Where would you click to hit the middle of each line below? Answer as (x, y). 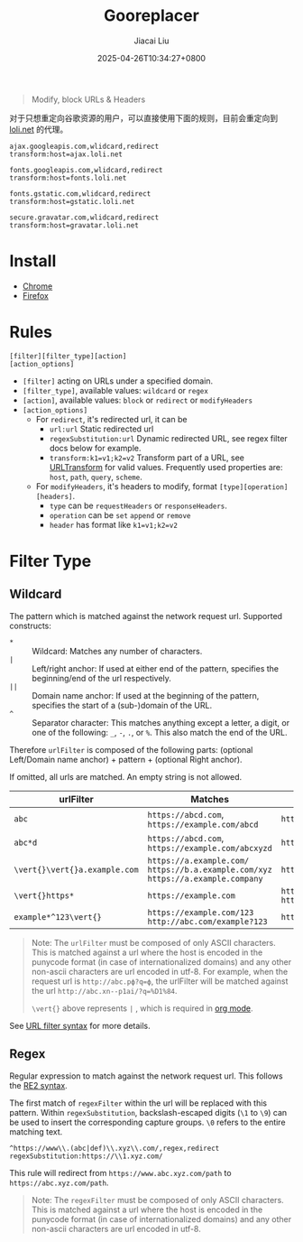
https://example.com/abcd (203, 824)
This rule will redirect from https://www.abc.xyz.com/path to (120, 1172)
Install (33, 261)
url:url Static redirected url (101, 429)
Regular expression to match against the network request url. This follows (146, 1076)
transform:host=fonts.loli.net (68, 178)
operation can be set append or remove (120, 514)
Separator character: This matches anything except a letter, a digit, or (161, 722)
